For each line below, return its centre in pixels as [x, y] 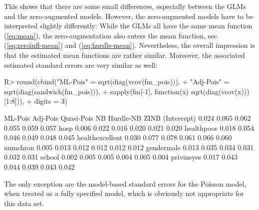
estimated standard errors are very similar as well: [81, 65]
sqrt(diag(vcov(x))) [220, 91]
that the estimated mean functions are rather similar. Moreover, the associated [125, 55]
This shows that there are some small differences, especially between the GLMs [125, 6]
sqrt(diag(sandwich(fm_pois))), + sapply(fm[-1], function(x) [97, 91]
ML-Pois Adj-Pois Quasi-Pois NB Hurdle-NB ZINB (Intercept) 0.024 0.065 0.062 [128, 117]
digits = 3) [51, 101]
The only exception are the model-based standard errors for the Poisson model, [125, 183]
